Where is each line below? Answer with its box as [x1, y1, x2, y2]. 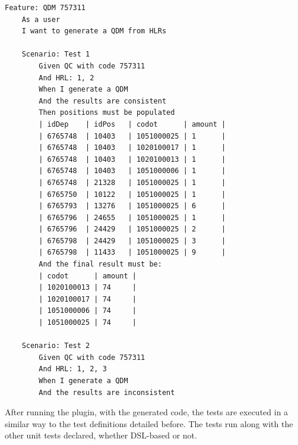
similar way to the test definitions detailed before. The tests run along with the [5, 417, 293, 430]
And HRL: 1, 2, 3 [39, 365, 107, 374]
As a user [21, 15, 61, 24]
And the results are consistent [39, 96, 167, 105]
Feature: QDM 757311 [5, 4, 86, 12]
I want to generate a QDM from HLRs [21, 27, 167, 36]
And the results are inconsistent [39, 388, 175, 397]
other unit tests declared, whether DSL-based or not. [5, 429, 197, 441]
